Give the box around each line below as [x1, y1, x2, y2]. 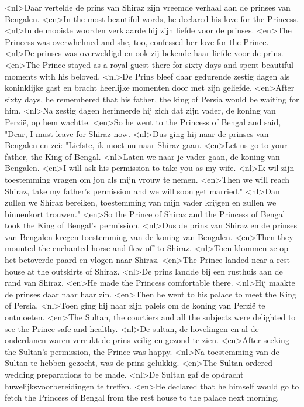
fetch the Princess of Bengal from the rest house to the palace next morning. [5, 391, 279, 403]
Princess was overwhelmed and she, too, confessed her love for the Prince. [5, 35, 269, 47]
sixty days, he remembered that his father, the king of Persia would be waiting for [5, 93, 299, 105]
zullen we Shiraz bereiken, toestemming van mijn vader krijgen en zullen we [5, 196, 277, 208]
